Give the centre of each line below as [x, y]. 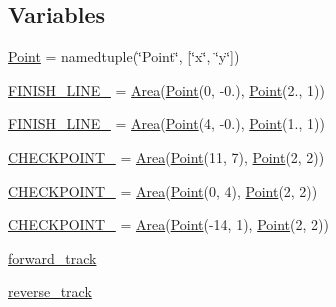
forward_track [52, 257]
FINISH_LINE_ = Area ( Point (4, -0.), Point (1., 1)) [166, 123]
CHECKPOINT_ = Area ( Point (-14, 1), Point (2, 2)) [168, 224]
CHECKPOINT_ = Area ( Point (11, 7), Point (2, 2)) [166, 156]
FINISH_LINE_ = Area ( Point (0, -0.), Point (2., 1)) [166, 89]
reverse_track [50, 291]
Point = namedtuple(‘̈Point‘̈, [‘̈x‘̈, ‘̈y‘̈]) [124, 56]
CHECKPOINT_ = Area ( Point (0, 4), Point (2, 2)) [163, 190]
